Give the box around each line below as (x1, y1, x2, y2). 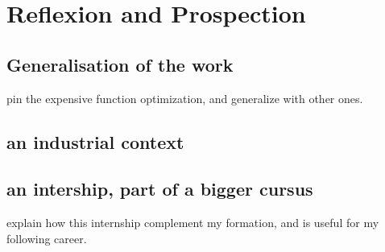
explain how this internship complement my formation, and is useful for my (6, 214, 379, 231)
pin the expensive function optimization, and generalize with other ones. (6, 89, 363, 106)
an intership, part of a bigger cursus (6, 176, 313, 201)
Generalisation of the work (6, 52, 234, 76)
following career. (6, 229, 87, 246)
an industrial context (6, 129, 184, 154)
